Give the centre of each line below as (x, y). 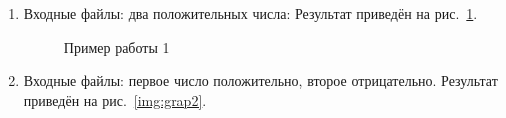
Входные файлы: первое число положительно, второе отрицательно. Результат (260, 80)
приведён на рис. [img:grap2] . (115, 99)
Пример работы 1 (116, 46)
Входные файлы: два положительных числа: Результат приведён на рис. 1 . (250, 13)
